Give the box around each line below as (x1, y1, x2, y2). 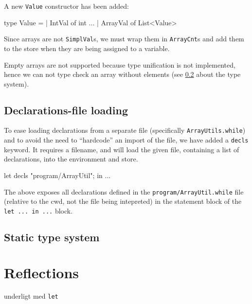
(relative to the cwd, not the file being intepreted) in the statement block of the (4, 196, 242, 206)
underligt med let (4, 291, 58, 301)
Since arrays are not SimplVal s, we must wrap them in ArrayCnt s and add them (4, 34, 244, 44)
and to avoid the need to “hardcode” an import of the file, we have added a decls (4, 135, 249, 145)
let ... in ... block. (4, 205, 73, 215)
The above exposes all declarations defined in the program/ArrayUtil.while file (4, 186, 244, 197)
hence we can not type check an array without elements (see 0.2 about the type (4, 69, 241, 79)
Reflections (4, 263, 79, 283)
